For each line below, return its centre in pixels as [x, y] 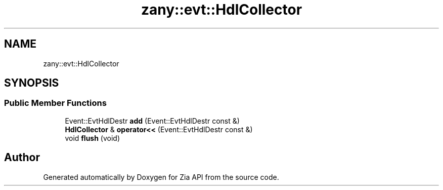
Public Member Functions [55, 103]
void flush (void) [93, 138]
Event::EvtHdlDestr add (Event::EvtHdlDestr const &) [152, 121]
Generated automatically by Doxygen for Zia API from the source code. [161, 177]
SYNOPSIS [32, 83]
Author [22, 158]
